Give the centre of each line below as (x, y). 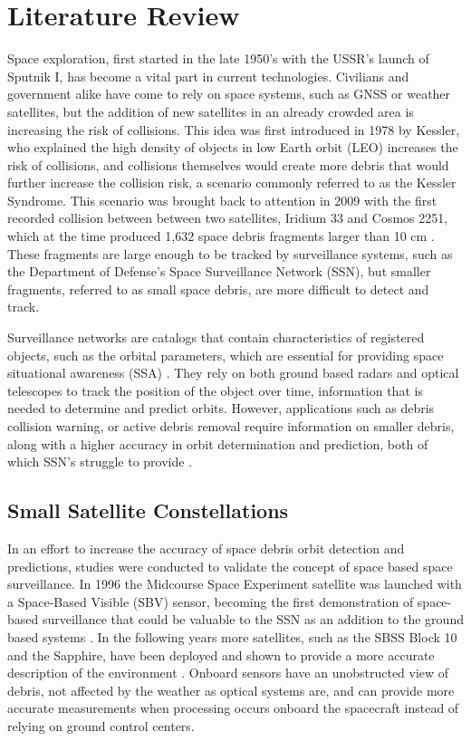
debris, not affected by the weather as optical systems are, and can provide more (231, 690)
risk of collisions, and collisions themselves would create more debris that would (228, 164)
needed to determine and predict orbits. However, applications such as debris (221, 408)
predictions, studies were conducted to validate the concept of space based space (230, 566)
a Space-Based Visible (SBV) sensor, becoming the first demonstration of (211, 601)
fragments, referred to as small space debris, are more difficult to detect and (218, 289)
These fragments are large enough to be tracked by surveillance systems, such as (230, 253)
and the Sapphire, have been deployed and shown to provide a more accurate (221, 654)
